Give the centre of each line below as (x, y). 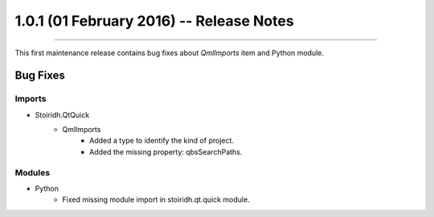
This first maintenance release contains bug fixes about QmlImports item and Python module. (170, 53)
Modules (33, 172)
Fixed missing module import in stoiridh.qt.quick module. (156, 199)
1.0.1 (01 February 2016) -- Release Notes (154, 21)
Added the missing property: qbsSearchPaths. (166, 151)
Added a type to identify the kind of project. (162, 141)
